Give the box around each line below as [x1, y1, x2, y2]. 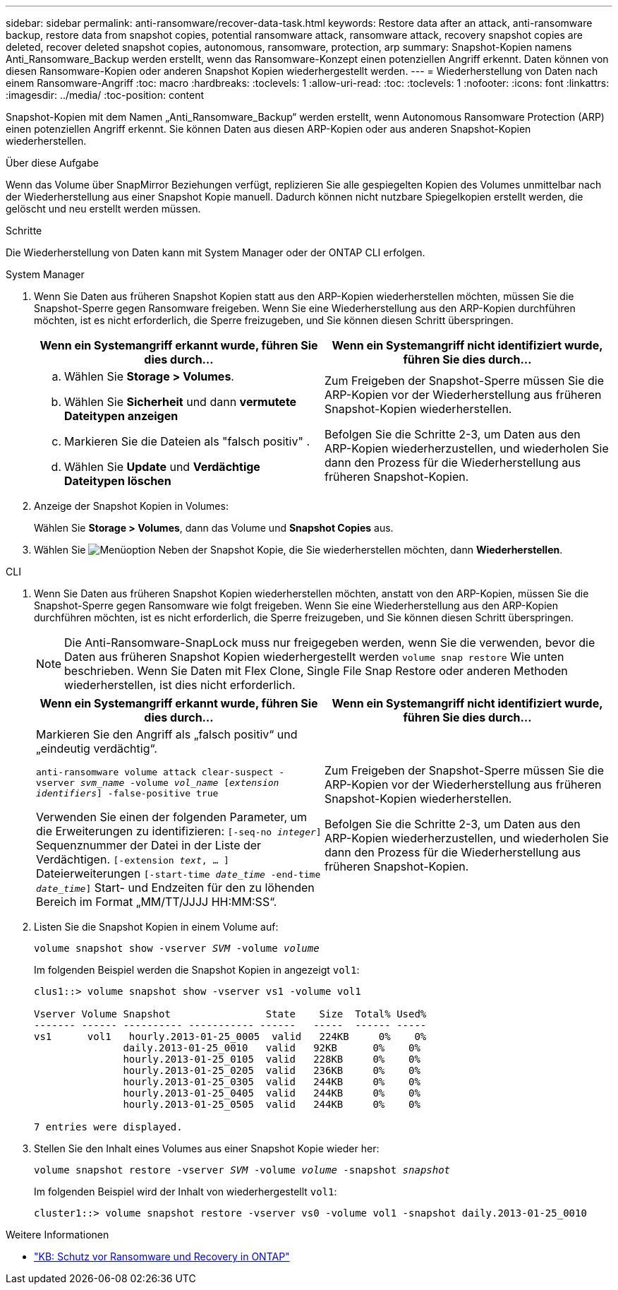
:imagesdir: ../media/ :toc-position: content [6, 89, 205, 101]
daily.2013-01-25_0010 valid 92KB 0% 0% [123, 1042, 420, 1053]
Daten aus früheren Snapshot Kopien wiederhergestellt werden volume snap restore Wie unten [64, 650, 564, 664]
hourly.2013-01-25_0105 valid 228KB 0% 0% [123, 1053, 420, 1065]
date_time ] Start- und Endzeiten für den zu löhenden [36, 880, 315, 895]
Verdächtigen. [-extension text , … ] [36, 852, 229, 866]
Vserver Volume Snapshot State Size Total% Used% [34, 1008, 427, 1020]
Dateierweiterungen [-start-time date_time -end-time [36, 866, 321, 880]
